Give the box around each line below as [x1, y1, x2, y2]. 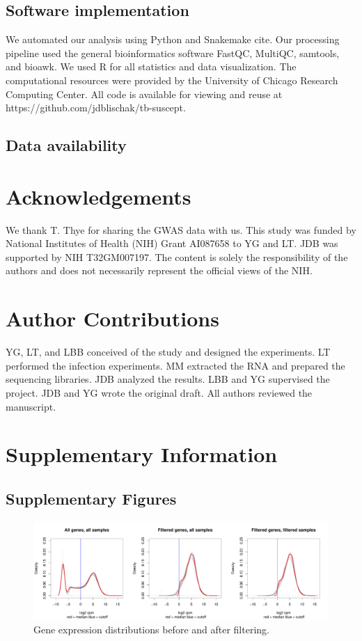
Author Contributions [6, 304, 219, 333]
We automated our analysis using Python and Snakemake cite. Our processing [6, 32, 340, 47]
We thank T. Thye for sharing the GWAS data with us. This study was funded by [6, 222, 356, 237]
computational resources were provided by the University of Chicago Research [6, 72, 338, 87]
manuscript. [6, 399, 56, 413]
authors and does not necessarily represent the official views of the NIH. [6, 263, 313, 278]
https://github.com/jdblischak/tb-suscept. [6, 100, 186, 115]
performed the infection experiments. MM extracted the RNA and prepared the [6, 358, 345, 372]
